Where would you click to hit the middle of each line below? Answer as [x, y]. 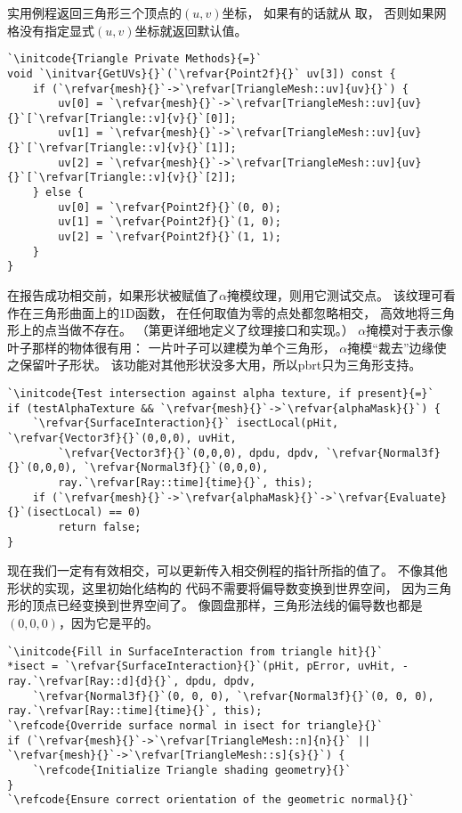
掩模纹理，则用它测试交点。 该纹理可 [335, 295]
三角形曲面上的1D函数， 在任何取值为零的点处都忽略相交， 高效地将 [231, 312]
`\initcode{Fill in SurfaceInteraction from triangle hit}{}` [195, 651]
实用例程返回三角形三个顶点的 [94, 12]
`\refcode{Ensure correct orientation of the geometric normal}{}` [211, 800]
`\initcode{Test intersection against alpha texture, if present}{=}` [221, 394]
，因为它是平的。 [108, 622]
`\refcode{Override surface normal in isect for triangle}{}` [195, 725]
